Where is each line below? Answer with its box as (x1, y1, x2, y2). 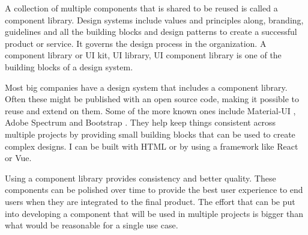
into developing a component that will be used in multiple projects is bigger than (5, 207, 303, 219)
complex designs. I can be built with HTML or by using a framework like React (5, 139, 298, 152)
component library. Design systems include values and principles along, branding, (5, 13, 304, 26)
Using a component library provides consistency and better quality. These (5, 171, 276, 184)
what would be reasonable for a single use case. (5, 219, 178, 231)
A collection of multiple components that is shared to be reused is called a (5, 2, 278, 14)
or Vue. (5, 151, 32, 164)
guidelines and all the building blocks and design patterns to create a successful (5, 25, 297, 38)
